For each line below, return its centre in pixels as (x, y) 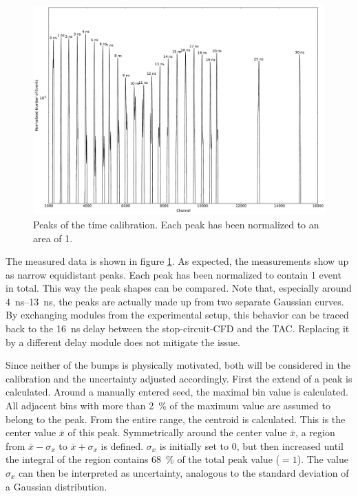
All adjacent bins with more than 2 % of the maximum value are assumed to (168, 406)
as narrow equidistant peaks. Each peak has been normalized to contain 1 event (173, 274)
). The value (323, 459)
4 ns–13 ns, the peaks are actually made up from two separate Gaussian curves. (175, 301)
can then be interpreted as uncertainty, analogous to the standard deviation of (184, 473)
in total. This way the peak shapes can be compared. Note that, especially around (179, 288)
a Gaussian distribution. (56, 486)
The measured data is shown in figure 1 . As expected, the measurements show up (177, 261)
